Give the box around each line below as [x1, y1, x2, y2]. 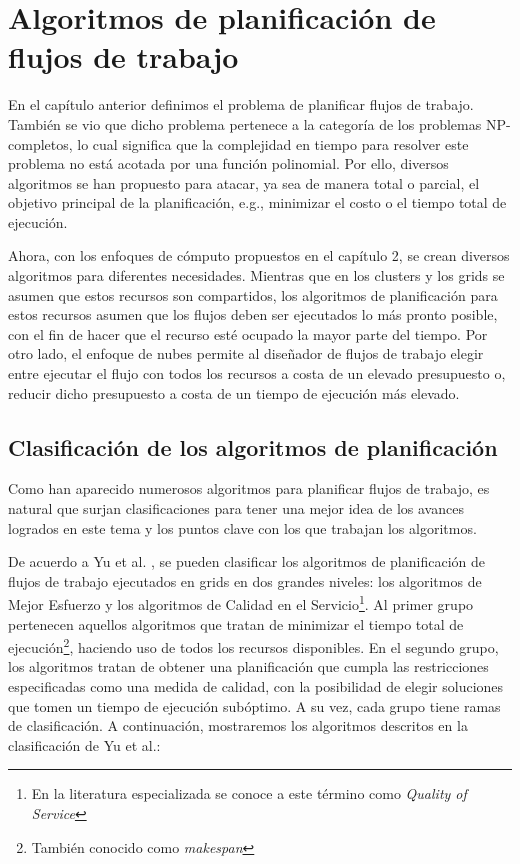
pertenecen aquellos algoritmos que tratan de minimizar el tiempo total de [8, 613, 464, 634]
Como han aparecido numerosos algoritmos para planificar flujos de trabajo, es [8, 478, 490, 499]
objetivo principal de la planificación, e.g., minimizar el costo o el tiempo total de [8, 192, 507, 213]
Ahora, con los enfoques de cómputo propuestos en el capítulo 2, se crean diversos [8, 245, 510, 266]
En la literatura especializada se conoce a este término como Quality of [31, 783, 467, 804]
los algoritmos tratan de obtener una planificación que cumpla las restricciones [8, 656, 489, 677]
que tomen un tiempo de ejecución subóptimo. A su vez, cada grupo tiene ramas [8, 695, 501, 716]
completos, [8, 133, 73, 154]
